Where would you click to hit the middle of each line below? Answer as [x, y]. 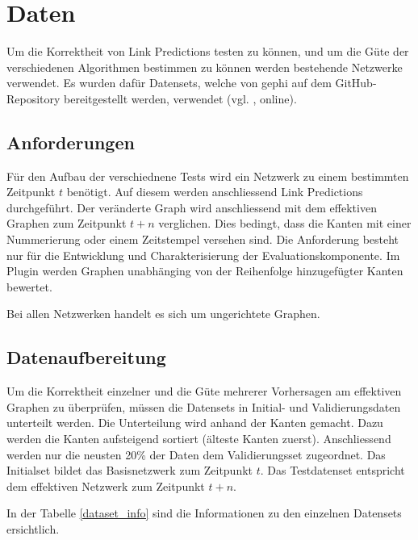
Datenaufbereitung [86, 357]
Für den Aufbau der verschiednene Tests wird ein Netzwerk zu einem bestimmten [208, 176]
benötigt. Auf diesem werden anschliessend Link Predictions [215, 192]
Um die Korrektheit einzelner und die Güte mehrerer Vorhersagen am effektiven [204, 391]
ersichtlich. [33, 529]
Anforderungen [71, 142]
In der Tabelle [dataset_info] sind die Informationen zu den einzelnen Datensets [204, 513]
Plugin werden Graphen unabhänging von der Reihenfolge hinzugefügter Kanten [205, 271]
